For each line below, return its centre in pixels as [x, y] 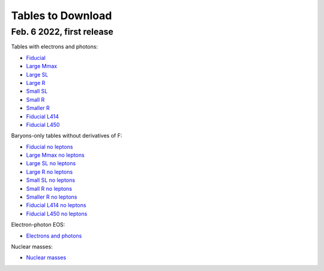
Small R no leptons [49, 188]
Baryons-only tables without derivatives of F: [67, 136]
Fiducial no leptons [49, 147]
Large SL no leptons [51, 163]
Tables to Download [61, 16]
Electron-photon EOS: [38, 225]
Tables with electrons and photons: [55, 47]
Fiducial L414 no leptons [56, 205]
